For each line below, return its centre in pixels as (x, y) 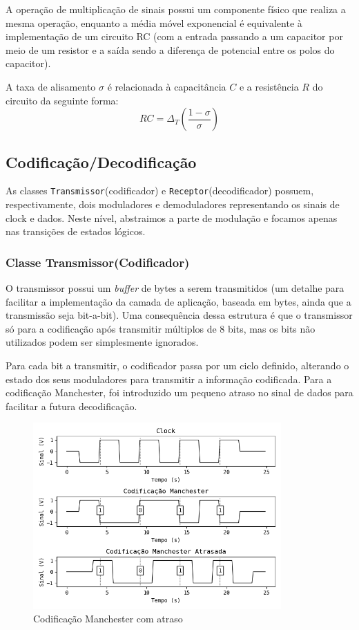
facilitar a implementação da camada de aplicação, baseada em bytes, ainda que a (178, 301)
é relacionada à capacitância (167, 86)
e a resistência (269, 86)
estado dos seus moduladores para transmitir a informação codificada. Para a (169, 379)
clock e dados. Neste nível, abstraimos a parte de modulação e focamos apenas (172, 217)
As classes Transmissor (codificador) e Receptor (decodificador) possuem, (160, 191)
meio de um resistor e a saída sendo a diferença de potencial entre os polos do (170, 49)
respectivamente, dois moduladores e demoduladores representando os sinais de (173, 204)
